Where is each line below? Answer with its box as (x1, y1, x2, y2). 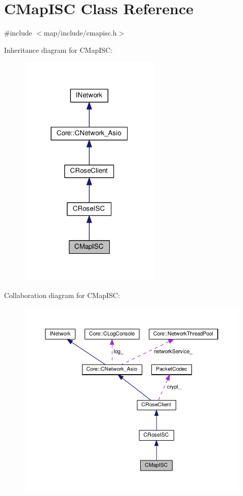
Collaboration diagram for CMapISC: (4, 289, 120, 300)
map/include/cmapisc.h (44, 27, 117, 38)
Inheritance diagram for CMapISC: (4, 44, 113, 55)
